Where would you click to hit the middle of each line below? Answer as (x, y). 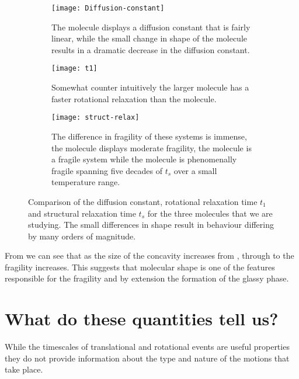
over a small (195, 170)
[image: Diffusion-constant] (108, 8)
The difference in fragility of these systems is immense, (149, 136)
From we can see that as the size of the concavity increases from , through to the (149, 255)
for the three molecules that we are (210, 213)
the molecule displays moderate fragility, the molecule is (152, 147)
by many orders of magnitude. (82, 236)
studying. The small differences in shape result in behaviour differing (151, 225)
